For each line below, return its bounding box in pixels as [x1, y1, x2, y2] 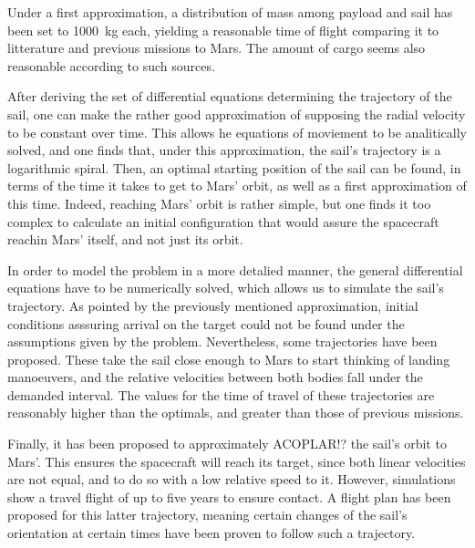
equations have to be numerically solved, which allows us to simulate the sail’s [7, 278, 444, 297]
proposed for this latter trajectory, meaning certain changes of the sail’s [7, 505, 408, 524]
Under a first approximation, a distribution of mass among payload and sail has [7, 3, 453, 21]
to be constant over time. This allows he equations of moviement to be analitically [7, 122, 467, 141]
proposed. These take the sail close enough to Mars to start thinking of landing [7, 349, 450, 368]
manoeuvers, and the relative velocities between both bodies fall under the [7, 367, 423, 387]
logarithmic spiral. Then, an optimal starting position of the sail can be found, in [7, 158, 461, 177]
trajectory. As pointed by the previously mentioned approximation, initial [7, 295, 418, 315]
